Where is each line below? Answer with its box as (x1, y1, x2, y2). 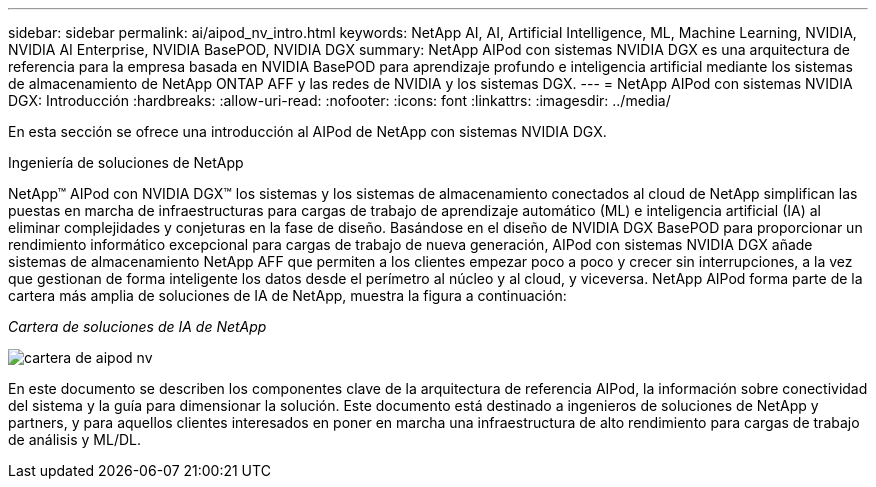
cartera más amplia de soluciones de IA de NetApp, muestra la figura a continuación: (8, 287, 567, 304)
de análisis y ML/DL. (8, 431, 142, 448)
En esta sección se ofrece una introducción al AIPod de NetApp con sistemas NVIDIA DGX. (8, 123, 607, 140)
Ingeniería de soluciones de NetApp (8, 154, 244, 171)
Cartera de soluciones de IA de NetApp (8, 318, 267, 335)
